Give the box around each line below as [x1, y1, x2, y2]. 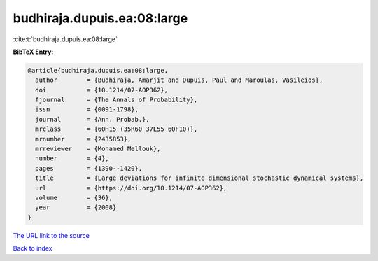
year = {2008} [35, 204, 117, 211]
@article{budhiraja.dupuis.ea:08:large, [27, 66, 168, 74]
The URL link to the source [13, 231, 90, 239]
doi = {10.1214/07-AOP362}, [35, 86, 168, 94]
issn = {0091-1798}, [35, 106, 139, 113]
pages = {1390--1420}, [35, 164, 143, 172]
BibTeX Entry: [13, 48, 54, 56]
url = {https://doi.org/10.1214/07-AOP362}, [35, 184, 227, 192]
